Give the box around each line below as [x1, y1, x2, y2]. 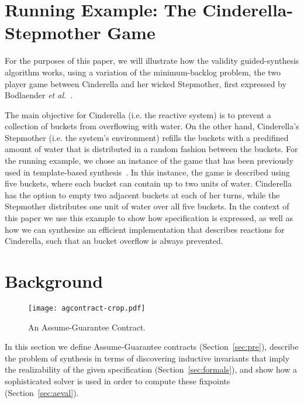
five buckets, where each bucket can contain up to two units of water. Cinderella [5, 177, 292, 190]
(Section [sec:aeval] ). [5, 386, 79, 398]
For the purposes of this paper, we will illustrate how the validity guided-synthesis [5, 54, 299, 67]
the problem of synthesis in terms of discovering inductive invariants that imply [5, 352, 290, 364]
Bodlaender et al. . [5, 89, 73, 101]
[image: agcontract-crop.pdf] [28, 304, 146, 312]
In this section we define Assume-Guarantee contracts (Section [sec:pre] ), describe [5, 340, 299, 353]
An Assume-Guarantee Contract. [28, 321, 146, 333]
